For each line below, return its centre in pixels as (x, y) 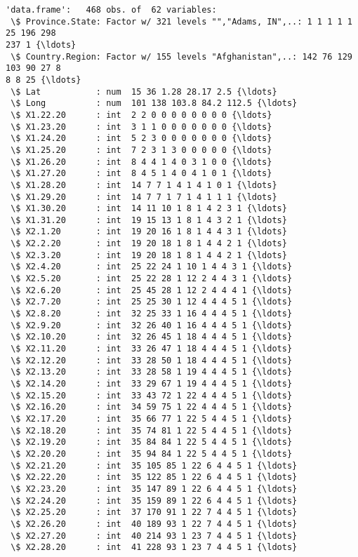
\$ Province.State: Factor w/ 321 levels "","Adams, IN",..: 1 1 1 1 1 (181, 21)
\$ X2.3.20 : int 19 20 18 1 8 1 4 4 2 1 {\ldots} (149, 255)
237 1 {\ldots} (41, 45)
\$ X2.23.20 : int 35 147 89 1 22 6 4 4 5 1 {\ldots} (154, 489)
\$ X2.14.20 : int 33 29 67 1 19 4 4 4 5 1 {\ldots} (152, 384)
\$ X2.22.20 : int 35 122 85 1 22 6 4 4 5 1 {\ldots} (154, 477)
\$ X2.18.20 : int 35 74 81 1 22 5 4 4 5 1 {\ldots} (152, 430)
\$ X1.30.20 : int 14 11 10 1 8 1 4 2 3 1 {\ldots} (149, 209)
